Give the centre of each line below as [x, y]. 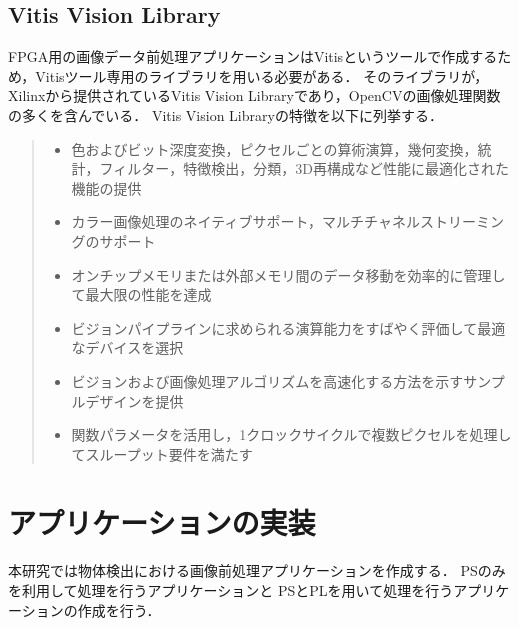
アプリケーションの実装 [162, 522]
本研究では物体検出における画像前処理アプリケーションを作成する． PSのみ [257, 570]
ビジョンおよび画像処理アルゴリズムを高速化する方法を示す [267, 380]
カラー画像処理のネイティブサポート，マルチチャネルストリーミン [287, 221]
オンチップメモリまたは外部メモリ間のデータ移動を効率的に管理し [288, 274]
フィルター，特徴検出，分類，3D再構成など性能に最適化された [304, 168]
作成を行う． [119, 609]
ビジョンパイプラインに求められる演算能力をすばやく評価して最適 [288, 327]
